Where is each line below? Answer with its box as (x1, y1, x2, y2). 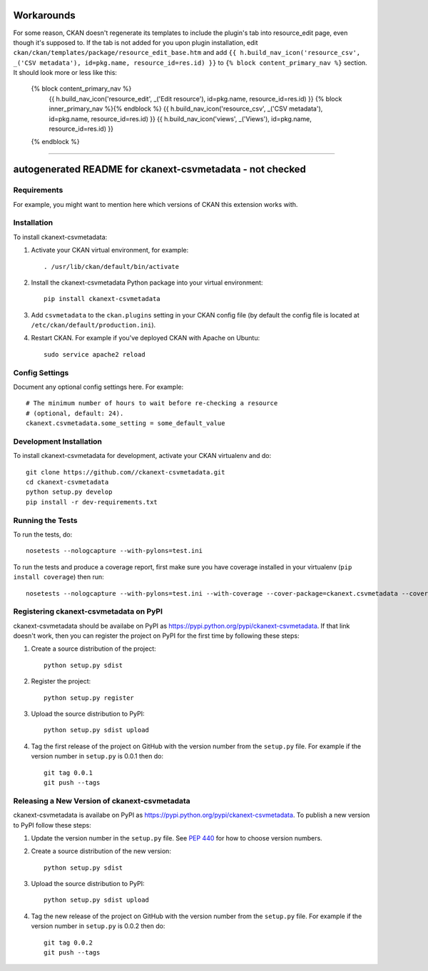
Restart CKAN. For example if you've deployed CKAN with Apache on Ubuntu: (31, 334, 260, 342)
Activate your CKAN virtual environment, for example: (31, 246, 189, 255)
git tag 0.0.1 (44, 768, 93, 777)
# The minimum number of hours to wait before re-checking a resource (26, 400, 278, 407)
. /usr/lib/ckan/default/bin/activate (44, 263, 180, 270)
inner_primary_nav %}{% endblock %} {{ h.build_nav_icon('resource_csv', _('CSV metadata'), (49, 104, 323, 113)
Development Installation (13, 436, 103, 446)
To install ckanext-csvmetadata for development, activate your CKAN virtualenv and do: (13, 452, 271, 460)
